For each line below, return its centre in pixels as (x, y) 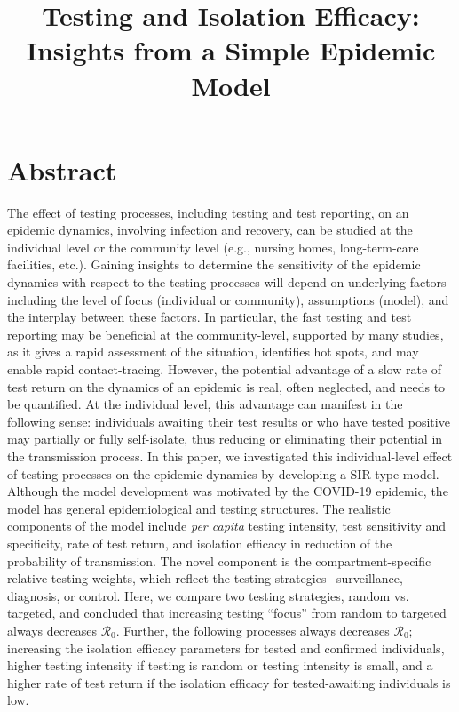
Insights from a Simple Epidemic (231, 50)
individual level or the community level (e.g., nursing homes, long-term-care (213, 247)
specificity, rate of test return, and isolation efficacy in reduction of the (200, 543)
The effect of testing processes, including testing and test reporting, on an (208, 212)
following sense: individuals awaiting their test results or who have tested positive (229, 421)
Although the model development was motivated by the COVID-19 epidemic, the (228, 491)
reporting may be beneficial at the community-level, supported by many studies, (226, 334)
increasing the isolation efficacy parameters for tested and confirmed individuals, (226, 648)
